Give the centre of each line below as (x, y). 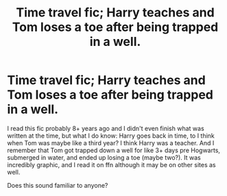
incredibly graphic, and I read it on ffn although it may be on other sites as (111, 164)
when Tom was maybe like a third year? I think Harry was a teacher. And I (111, 143)
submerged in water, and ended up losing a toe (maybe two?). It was (104, 157)
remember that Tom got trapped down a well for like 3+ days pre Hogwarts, (114, 150)
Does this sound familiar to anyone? (58, 185)
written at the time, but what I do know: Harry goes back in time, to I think (111, 136)
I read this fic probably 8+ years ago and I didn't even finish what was (106, 128)
